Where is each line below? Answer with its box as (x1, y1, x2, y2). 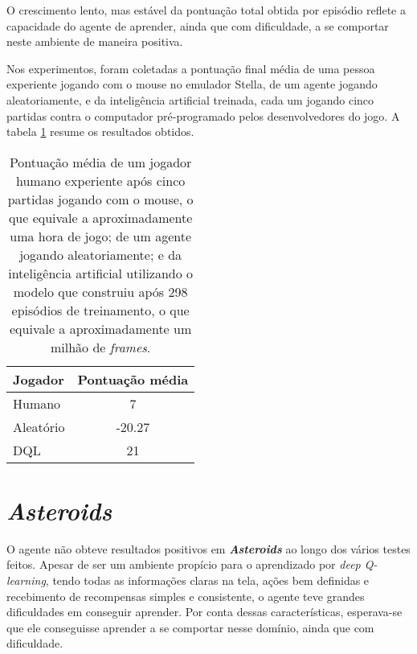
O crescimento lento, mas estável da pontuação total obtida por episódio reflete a (6, 2, 406, 18)
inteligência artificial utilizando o (8, 263, 194, 282)
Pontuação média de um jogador (9, 152, 192, 171)
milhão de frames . (51, 337, 151, 356)
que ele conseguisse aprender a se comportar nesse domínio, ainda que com (6, 619, 374, 635)
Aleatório (13, 417, 65, 436)
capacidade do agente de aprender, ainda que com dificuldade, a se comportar (6, 17, 389, 34)
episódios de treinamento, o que (11, 300, 190, 319)
